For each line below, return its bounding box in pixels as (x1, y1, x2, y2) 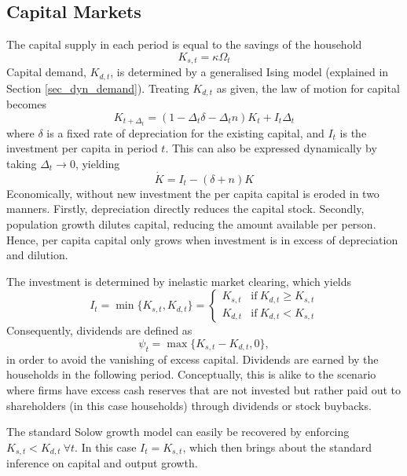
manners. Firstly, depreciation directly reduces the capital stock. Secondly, (6, 200, 365, 217)
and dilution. (6, 247, 68, 263)
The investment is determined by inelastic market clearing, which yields (6, 273, 352, 289)
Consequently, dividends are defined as (6, 322, 192, 339)
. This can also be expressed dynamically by (165, 140, 377, 156)
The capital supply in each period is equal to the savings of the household (6, 36, 362, 53)
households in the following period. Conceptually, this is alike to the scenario (6, 366, 376, 383)
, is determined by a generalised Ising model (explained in (110, 64, 389, 80)
